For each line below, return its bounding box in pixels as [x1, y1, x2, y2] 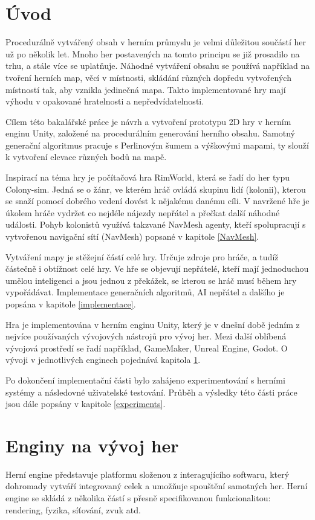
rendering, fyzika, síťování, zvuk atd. [5, 503, 141, 516]
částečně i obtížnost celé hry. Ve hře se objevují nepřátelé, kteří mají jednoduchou [5, 262, 309, 275]
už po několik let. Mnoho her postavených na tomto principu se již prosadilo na [5, 47, 300, 60]
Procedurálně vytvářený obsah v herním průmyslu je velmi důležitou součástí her [5, 36, 306, 48]
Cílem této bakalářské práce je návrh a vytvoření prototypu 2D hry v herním [5, 115, 291, 127]
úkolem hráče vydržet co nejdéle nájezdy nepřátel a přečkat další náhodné [5, 206, 280, 219]
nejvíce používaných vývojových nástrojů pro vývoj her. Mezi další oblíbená [5, 330, 287, 342]
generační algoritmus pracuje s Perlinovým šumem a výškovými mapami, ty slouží [5, 138, 309, 151]
